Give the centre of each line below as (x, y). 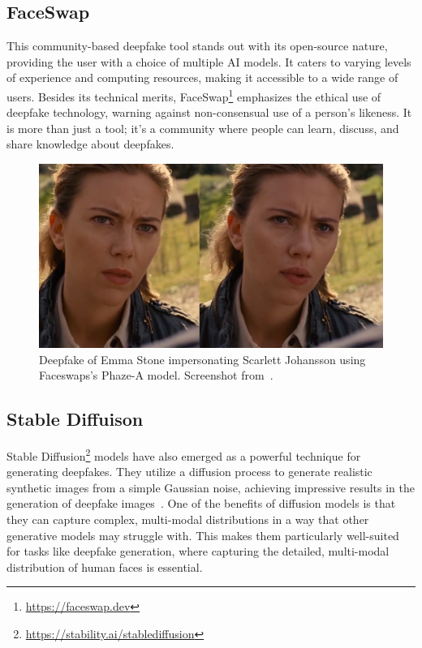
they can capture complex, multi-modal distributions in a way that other (188, 519)
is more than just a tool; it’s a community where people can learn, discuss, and (203, 128)
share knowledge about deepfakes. (90, 144)
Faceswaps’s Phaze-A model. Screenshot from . (156, 375)
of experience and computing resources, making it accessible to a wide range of (202, 77)
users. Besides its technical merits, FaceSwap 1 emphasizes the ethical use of (194, 95)
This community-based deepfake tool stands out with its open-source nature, (197, 46)
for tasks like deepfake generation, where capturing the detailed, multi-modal (198, 551)
